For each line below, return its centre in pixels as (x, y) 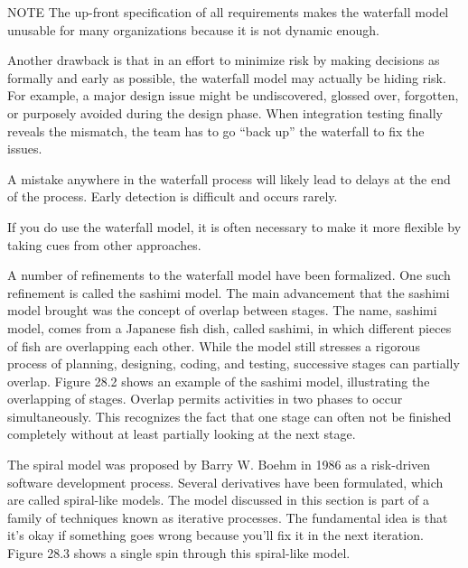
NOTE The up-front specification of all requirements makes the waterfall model (228, 12)
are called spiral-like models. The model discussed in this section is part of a (218, 500)
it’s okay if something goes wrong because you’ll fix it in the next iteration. (215, 535)
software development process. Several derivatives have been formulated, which (225, 482)
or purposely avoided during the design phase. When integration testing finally (225, 112)
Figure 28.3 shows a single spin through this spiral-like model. (179, 553)
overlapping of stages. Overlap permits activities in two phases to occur (205, 399)
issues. (25, 149)
